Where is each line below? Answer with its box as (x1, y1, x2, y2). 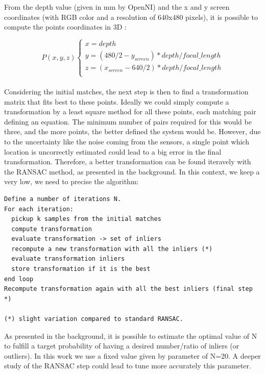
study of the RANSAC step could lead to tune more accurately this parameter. (4, 360, 251, 371)
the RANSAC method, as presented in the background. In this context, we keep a (4, 166, 260, 177)
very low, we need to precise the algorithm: (4, 176, 139, 187)
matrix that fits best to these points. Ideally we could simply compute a (4, 96, 229, 107)
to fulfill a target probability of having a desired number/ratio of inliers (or (4, 340, 239, 351)
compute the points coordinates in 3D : (4, 21, 127, 32)
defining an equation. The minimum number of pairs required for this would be (4, 116, 252, 127)
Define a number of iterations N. (4, 195, 122, 203)
